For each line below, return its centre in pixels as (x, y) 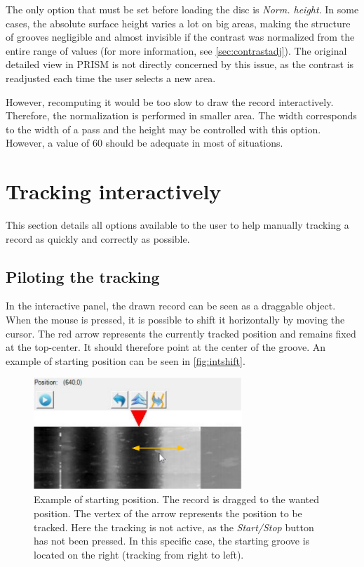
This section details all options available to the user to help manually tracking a (177, 225)
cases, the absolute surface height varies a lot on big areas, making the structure (178, 23)
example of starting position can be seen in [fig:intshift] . (126, 360)
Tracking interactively (114, 191)
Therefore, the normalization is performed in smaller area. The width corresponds (181, 115)
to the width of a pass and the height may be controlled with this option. (163, 129)
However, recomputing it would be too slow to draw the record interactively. (170, 101)
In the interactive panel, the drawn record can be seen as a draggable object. (171, 306)
